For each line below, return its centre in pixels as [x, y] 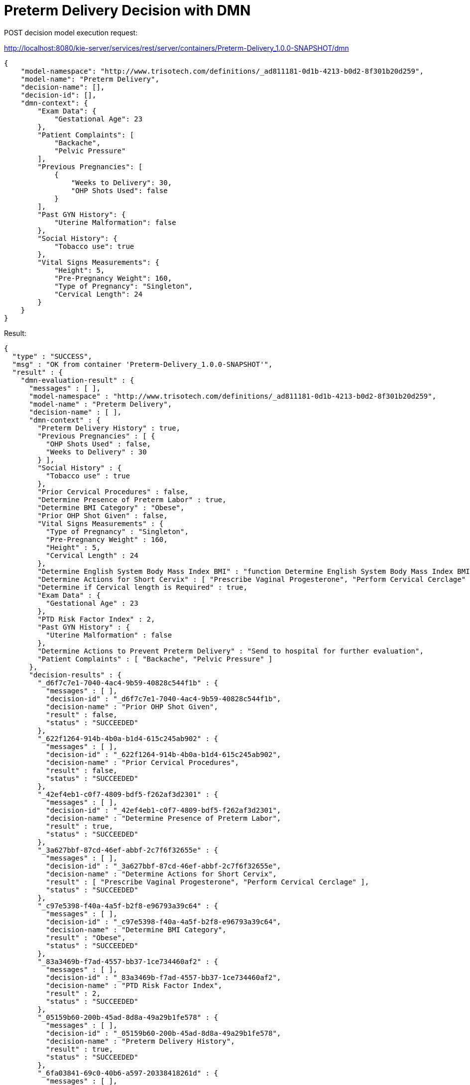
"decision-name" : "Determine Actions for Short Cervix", [161, 874]
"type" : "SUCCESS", [52, 356]
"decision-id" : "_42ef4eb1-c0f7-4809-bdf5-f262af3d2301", [164, 810]
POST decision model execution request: [71, 32]
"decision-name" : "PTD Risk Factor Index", [134, 985]
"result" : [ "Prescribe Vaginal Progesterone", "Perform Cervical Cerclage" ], [208, 882]
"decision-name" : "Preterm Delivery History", [140, 1041]
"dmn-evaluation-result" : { [77, 380]
